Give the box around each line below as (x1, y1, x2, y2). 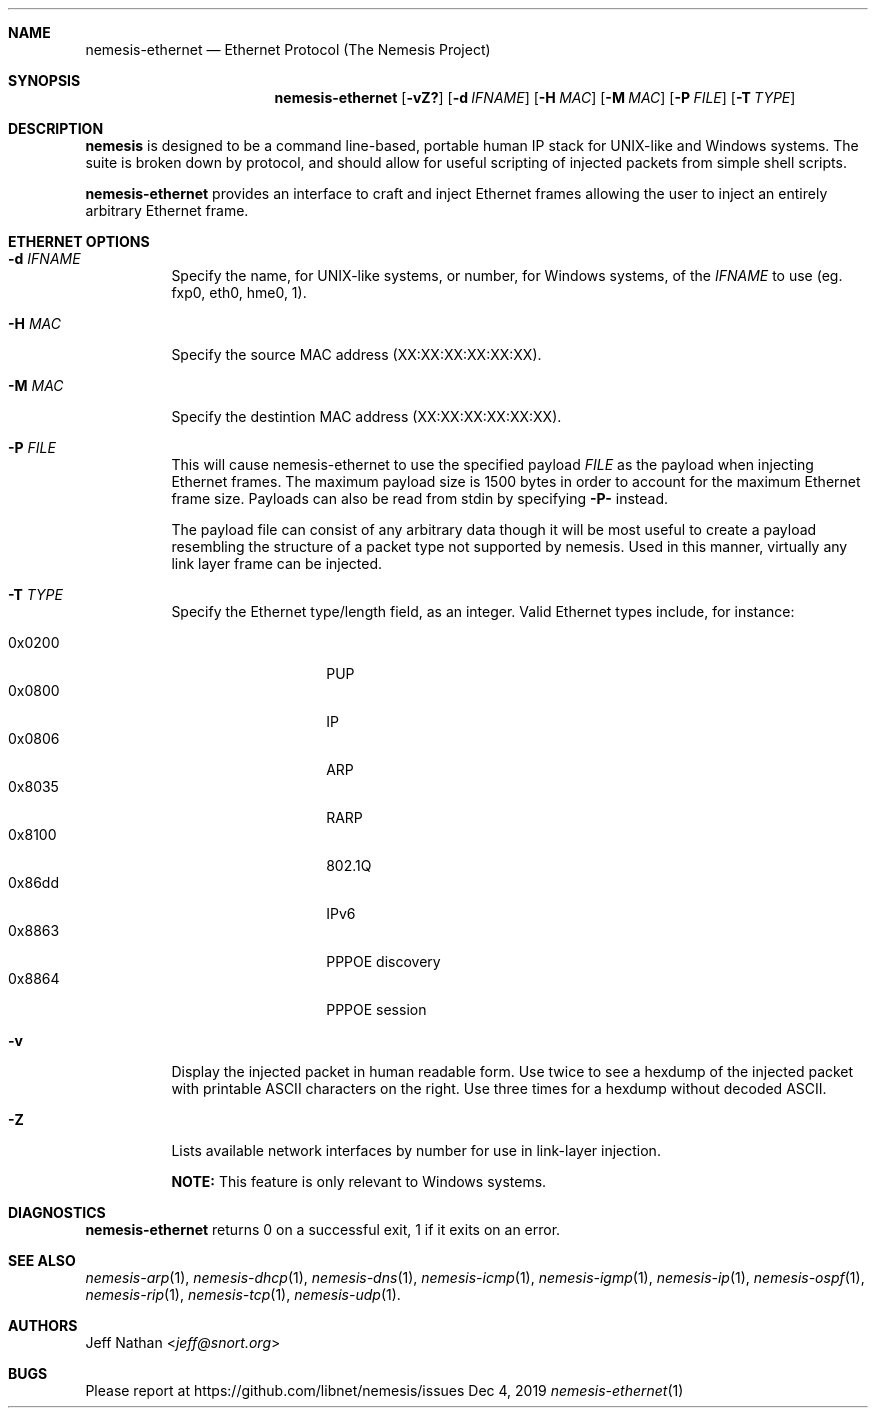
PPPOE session (326, 1001, 427, 1018)
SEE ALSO (8, 1252, 76, 1269)
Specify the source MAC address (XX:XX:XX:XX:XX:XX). (171, 346, 542, 363)
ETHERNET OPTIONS (8, 233, 150, 250)
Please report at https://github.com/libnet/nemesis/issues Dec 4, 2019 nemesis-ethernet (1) (85, 1382, 684, 1399)
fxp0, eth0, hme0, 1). (171, 284, 307, 301)
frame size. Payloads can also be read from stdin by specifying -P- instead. (171, 490, 669, 507)
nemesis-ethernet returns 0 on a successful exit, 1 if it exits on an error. (85, 1221, 561, 1238)
